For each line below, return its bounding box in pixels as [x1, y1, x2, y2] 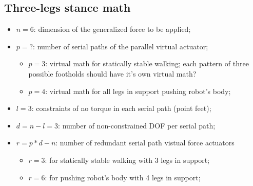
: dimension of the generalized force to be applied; [33, 24, 191, 34]
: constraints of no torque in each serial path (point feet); [31, 103, 211, 114]
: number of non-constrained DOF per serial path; [58, 120, 216, 131]
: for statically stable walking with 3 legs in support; [45, 154, 210, 165]
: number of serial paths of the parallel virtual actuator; [33, 41, 208, 51]
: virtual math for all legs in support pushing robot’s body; [45, 85, 231, 96]
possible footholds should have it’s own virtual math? [28, 68, 197, 79]
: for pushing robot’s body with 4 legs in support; [45, 172, 201, 182]
